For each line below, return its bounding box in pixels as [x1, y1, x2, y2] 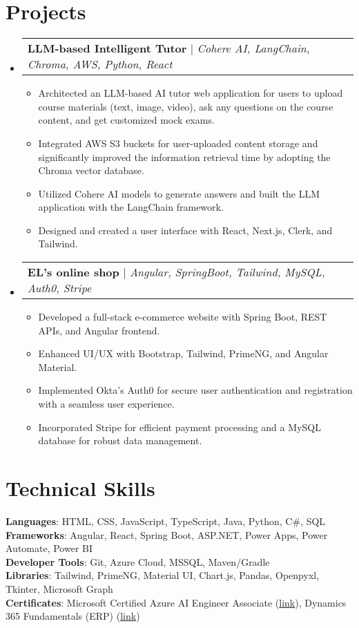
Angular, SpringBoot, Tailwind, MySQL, [129, 264, 325, 280]
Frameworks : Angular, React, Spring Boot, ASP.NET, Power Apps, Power [6, 527, 328, 542]
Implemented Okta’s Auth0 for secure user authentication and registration [38, 383, 353, 397]
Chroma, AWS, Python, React [27, 56, 173, 73]
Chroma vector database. [38, 163, 144, 178]
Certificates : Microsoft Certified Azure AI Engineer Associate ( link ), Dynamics [6, 595, 347, 609]
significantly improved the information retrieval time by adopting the [38, 149, 331, 164]
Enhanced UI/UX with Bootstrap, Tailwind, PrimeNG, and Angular [38, 346, 329, 361]
